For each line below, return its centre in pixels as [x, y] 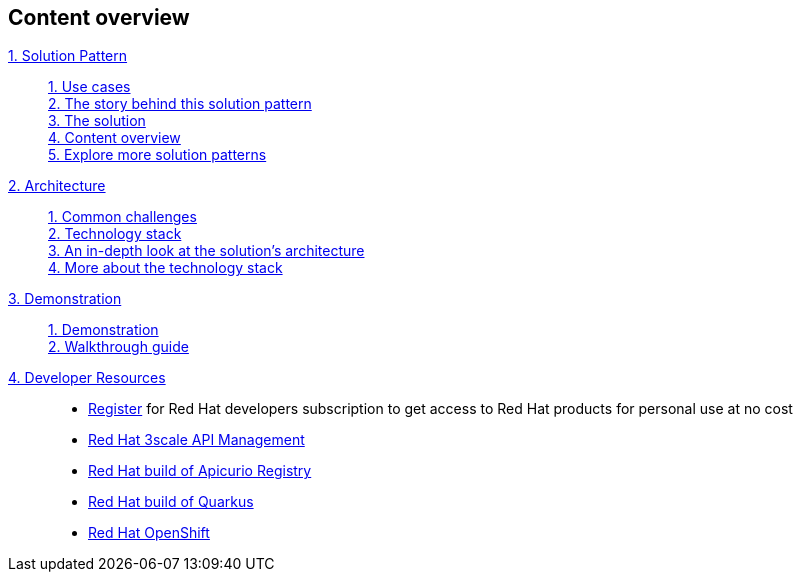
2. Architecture [57, 186]
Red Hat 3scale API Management [196, 440]
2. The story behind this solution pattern [180, 104]
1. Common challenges [122, 217]
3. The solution [97, 121]
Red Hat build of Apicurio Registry [200, 471]
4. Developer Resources [87, 378]
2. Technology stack [115, 234]
